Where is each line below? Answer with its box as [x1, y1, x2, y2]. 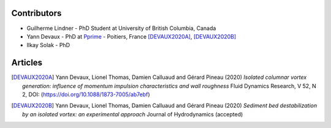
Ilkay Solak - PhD [26, 42, 70, 49]
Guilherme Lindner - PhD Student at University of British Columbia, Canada [26, 24, 216, 32]
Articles [11, 58, 43, 68]
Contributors [11, 8, 62, 18]
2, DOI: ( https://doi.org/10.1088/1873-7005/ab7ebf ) [22, 91, 150, 98]
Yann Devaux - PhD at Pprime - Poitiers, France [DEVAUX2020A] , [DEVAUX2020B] [26, 32, 237, 40]
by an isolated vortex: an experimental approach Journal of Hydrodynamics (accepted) [22, 110, 243, 118]
